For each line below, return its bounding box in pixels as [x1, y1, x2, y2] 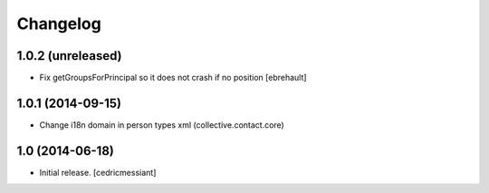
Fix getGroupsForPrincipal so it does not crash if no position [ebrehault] [39, 72, 307, 83]
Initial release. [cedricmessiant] [39, 167, 157, 178]
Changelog [16, 14, 101, 34]
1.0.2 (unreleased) [16, 48, 122, 63]
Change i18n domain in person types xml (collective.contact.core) [39, 119, 284, 130]
